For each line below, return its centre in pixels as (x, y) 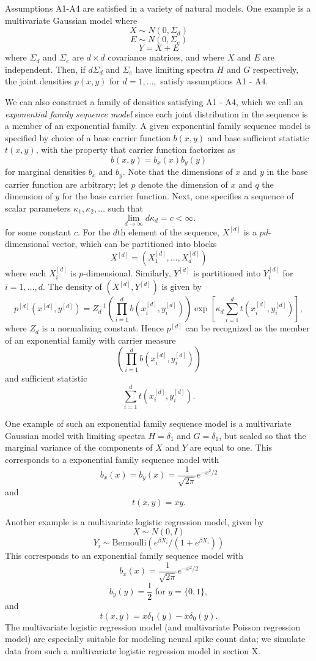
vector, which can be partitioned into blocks (134, 244)
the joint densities (39, 81)
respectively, (276, 69)
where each (26, 272)
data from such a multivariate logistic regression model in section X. (133, 651)
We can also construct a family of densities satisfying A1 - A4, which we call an (154, 101)
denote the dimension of (183, 184)
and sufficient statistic (46, 378)
